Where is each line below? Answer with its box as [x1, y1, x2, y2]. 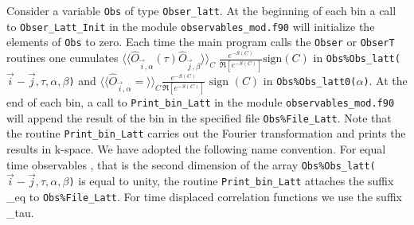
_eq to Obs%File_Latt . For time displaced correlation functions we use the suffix [6, 188, 402, 205]
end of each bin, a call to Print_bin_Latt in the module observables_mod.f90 [6, 94, 395, 111]
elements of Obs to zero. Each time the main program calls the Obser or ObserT [6, 33, 395, 50]
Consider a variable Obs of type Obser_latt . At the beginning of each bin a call [6, 2, 396, 18]
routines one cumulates [6, 49, 119, 66]
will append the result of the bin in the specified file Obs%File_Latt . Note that [6, 109, 392, 126]
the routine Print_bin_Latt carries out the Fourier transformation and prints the [6, 125, 406, 142]
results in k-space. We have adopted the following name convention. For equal [6, 141, 386, 157]
